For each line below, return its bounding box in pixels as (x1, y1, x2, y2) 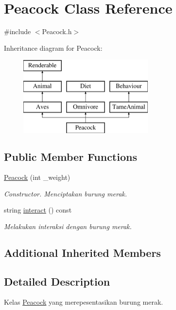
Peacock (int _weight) (4, 172, 70, 182)
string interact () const (4, 205, 72, 215)
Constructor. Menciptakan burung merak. (4, 188, 127, 198)
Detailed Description (4, 273, 110, 289)
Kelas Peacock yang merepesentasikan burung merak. (4, 296, 163, 307)
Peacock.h (42, 26, 72, 37)
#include (4, 26, 31, 37)
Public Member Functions (4, 149, 137, 164)
